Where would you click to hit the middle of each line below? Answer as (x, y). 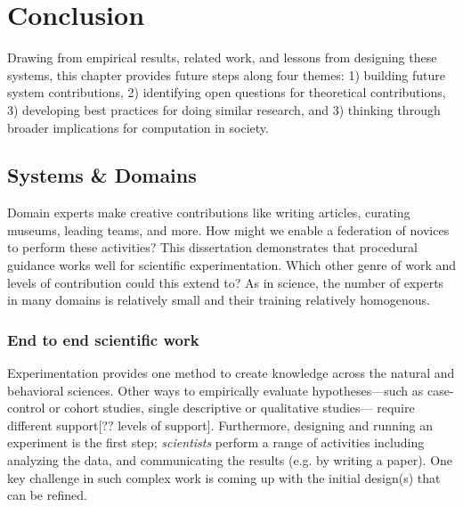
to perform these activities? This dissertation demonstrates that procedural (212, 247)
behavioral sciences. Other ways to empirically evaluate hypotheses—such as (215, 390)
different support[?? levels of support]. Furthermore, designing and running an (220, 425)
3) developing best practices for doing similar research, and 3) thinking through (224, 109)
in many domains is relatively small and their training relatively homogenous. (219, 300)
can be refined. (47, 495)
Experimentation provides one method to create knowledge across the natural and (231, 373)
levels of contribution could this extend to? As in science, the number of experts (226, 282)
